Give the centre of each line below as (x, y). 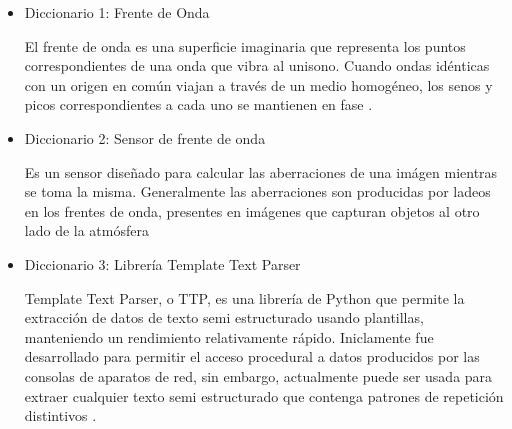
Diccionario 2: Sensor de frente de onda (145, 137)
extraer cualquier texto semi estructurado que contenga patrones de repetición (264, 395)
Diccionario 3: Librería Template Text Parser (162, 263)
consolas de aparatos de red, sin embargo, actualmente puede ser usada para (258, 375)
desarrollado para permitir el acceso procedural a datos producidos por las (252, 356)
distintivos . (60, 415)
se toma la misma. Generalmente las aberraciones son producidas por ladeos (257, 191)
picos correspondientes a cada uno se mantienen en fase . (198, 104)
